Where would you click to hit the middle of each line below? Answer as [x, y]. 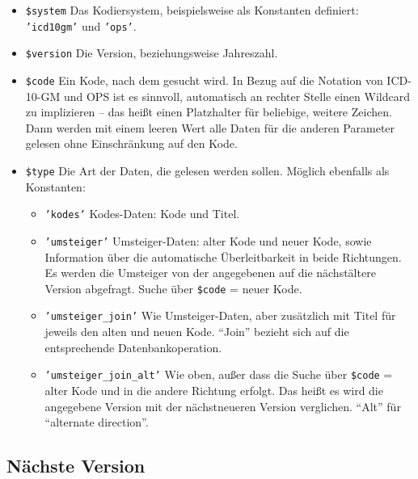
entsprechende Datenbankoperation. [133, 347]
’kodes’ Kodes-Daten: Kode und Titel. [142, 214]
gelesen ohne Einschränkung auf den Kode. [131, 143]
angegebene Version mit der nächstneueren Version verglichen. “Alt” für [223, 406]
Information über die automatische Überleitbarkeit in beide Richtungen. [223, 256]
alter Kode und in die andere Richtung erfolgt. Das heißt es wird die [214, 390]
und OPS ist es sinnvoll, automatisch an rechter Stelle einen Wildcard [236, 96]
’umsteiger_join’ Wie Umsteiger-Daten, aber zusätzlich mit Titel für [220, 315]
